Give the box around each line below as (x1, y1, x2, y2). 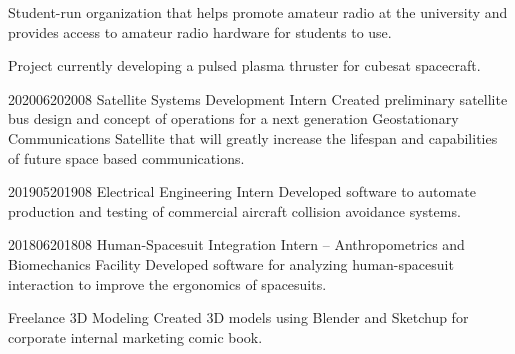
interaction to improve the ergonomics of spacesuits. (8, 273, 327, 294)
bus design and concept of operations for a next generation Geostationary (8, 108, 459, 129)
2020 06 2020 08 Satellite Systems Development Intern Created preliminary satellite (8, 88, 508, 109)
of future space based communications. (8, 147, 245, 168)
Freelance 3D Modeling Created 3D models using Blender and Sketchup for (8, 307, 469, 328)
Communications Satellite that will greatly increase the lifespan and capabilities (8, 127, 498, 148)
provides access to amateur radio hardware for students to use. (8, 21, 392, 42)
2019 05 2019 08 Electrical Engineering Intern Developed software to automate (8, 181, 476, 202)
